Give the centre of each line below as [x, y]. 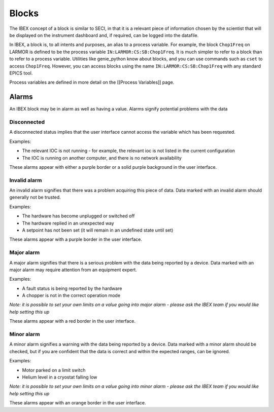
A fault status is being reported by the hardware [72, 288]
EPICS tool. [21, 73]
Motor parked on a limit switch [54, 370]
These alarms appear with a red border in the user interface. [73, 321]
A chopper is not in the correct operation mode [71, 295]
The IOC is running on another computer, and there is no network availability [102, 158]
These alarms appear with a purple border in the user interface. [76, 239]
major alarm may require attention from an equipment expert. [73, 270]
